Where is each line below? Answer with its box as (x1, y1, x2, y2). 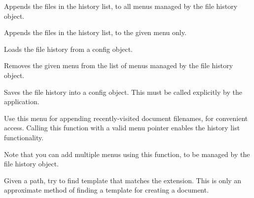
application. (4, 96, 39, 107)
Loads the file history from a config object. (4, 43, 133, 54)
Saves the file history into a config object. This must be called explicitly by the (4, 86, 242, 97)
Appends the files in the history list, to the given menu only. (4, 27, 186, 38)
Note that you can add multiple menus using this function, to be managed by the (4, 149, 250, 159)
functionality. (4, 132, 44, 142)
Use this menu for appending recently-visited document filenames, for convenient (4, 113, 248, 123)
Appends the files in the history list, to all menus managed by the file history (4, 1, 238, 11)
